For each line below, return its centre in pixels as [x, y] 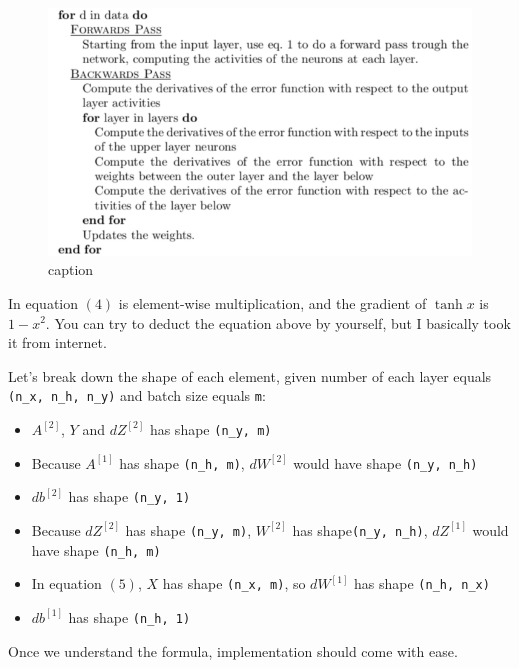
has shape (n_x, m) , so [234, 583]
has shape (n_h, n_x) [422, 583]
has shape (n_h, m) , [182, 462]
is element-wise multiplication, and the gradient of [272, 302]
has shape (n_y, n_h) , [360, 529]
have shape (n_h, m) [96, 549]
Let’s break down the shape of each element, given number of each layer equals [250, 375]
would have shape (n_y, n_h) [385, 462]
